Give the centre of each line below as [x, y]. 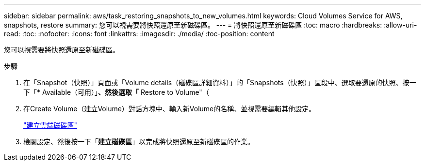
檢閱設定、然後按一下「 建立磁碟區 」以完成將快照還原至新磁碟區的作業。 [139, 142]
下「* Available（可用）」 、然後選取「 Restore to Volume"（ [116, 92]
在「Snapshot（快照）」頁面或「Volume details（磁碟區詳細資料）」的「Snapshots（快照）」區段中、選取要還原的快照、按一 [220, 82]
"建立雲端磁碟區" [50, 125]
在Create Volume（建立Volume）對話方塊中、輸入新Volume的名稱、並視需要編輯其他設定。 [170, 109]
